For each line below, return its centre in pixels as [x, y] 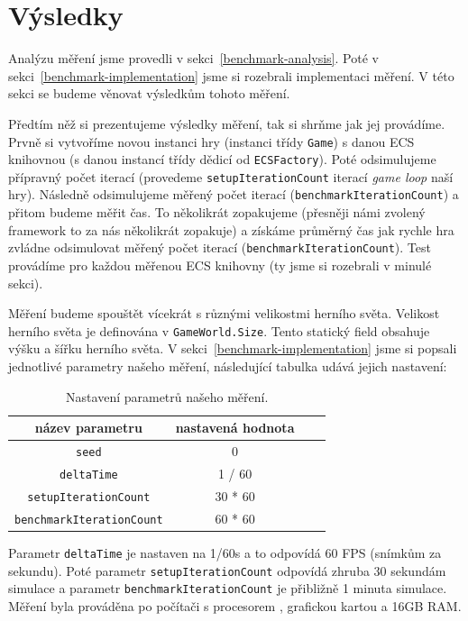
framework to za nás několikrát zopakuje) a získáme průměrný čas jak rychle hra [231, 229]
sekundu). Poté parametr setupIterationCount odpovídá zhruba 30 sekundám [227, 570]
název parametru [88, 428]
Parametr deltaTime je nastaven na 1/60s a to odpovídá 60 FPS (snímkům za [225, 552]
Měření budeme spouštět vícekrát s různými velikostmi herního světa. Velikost [224, 313]
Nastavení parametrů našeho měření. [167, 396]
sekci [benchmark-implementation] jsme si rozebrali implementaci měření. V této [231, 75]
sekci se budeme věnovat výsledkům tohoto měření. [149, 93]
